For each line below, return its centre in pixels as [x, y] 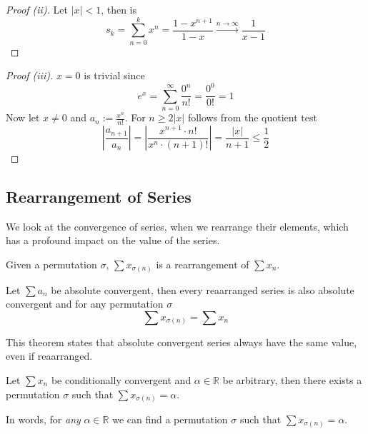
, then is [119, 9]
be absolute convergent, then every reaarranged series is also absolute [203, 289]
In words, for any [43, 419]
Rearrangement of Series [99, 197]
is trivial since [114, 75]
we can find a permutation [170, 419]
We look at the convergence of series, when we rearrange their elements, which [177, 226]
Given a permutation [51, 264]
